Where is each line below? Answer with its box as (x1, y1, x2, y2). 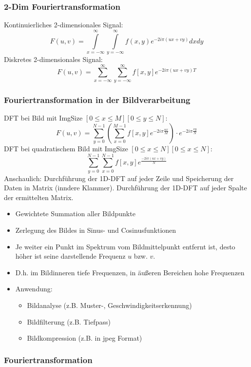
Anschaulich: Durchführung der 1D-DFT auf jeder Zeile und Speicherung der (4, 173, 234, 183)
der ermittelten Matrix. (4, 192, 74, 202)
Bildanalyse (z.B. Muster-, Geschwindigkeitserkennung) (27, 300, 192, 310)
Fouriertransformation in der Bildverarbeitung (4, 93, 191, 105)
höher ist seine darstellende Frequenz (15, 251, 126, 261)
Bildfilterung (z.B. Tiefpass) (27, 316, 111, 326)
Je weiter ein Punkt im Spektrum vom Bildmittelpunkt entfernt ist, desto (15, 241, 235, 251)
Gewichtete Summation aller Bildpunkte (15, 208, 135, 219)
